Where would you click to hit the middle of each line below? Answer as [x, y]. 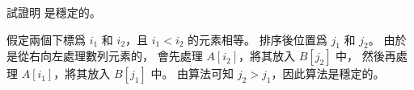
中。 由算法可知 [192, 74]
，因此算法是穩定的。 [328, 74]
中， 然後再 [366, 56]
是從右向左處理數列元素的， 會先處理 [105, 56]
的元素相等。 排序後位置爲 [258, 39]
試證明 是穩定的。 [54, 12]
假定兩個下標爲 [46, 39]
